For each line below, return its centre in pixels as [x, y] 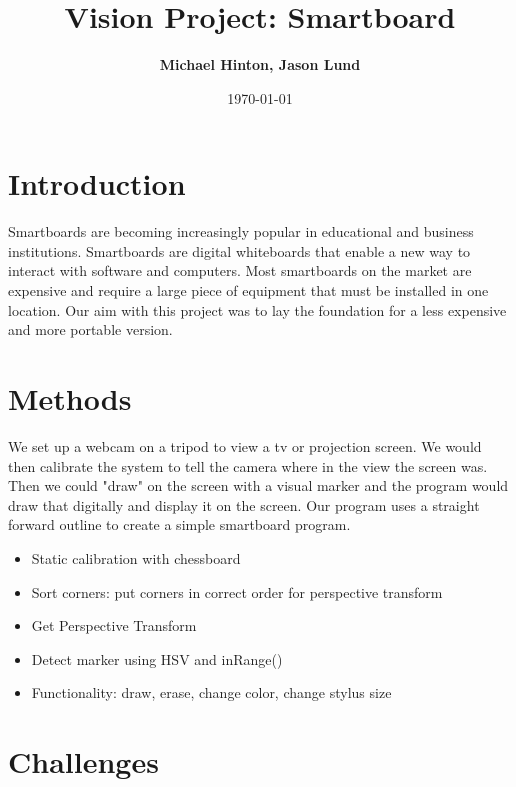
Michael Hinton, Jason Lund [260, 64]
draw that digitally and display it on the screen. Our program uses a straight [244, 504]
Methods [70, 398]
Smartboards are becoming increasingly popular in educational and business [241, 231]
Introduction [97, 183]
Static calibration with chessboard [136, 557]
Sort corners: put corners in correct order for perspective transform [237, 591]
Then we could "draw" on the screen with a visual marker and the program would [258, 485]
